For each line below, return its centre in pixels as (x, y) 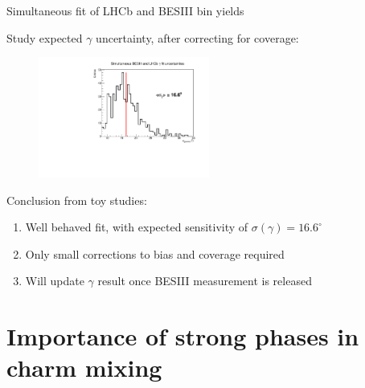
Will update (55, 281)
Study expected (45, 37)
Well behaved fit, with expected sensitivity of (137, 227)
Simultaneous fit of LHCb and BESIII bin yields (125, 10)
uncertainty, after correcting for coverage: (197, 37)
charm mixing (84, 368)
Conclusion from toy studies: (77, 200)
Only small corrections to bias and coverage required (155, 253)
